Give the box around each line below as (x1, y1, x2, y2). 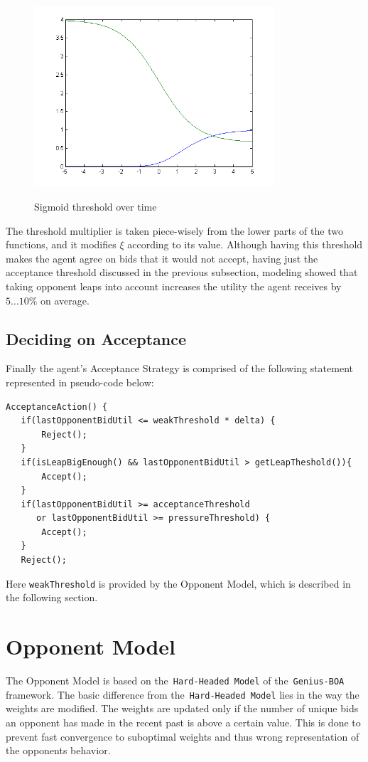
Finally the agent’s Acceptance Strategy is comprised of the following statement (6, 361, 353, 376)
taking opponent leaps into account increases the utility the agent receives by (6, 278, 342, 293)
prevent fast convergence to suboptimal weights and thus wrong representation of (6, 729, 359, 744)
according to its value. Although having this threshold (127, 237, 363, 252)
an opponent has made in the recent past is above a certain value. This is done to (6, 714, 361, 729)
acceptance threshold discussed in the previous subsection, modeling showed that (6, 265, 358, 280)
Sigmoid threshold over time (34, 199, 157, 213)
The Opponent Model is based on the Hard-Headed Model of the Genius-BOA (6, 673, 345, 688)
